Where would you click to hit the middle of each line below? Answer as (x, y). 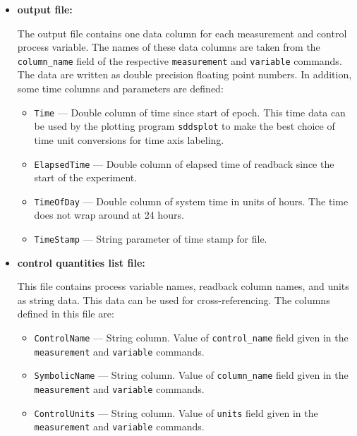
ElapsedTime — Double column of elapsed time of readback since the (184, 163)
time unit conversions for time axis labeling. (129, 139)
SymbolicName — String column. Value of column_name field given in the (191, 375)
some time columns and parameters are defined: (120, 89)
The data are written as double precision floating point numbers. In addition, (184, 74)
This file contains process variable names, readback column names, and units (183, 286)
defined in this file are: (66, 314)
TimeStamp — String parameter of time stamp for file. (151, 239)
